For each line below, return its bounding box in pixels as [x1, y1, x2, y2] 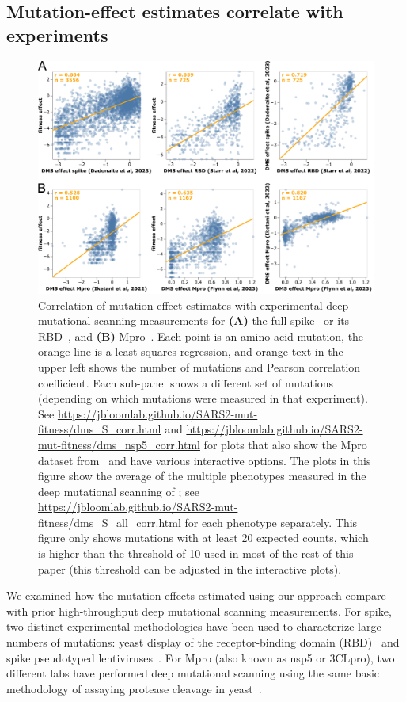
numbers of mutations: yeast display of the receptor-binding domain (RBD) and [6, 634, 400, 650]
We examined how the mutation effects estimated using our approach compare [6, 587, 386, 604]
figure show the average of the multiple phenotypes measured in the [38, 467, 366, 484]
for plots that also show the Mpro [203, 436, 367, 452]
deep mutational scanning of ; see [38, 483, 199, 499]
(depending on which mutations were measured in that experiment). [38, 390, 368, 406]
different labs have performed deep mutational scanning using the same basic [6, 665, 380, 681]
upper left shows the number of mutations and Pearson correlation [38, 358, 361, 375]
